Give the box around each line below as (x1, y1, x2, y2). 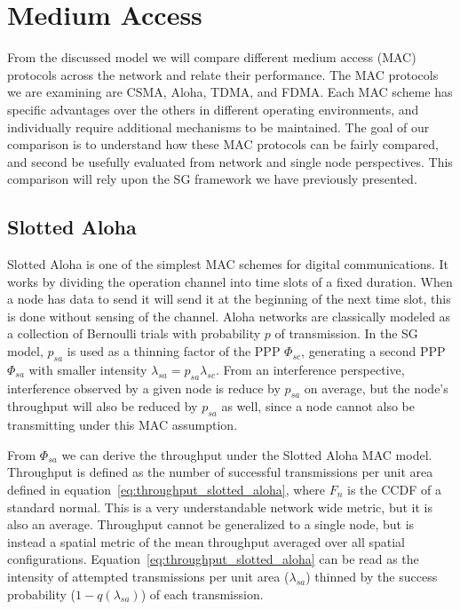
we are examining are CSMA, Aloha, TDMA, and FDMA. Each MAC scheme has (7, 83, 453, 101)
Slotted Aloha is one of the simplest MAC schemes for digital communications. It (7, 255, 449, 273)
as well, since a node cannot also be (221, 397, 416, 416)
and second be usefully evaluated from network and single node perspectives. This (7, 152, 453, 170)
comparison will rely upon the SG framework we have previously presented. (7, 170, 417, 188)
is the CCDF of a (347, 480, 441, 499)
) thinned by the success (305, 566, 438, 585)
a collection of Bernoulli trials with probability (7, 324, 261, 343)
